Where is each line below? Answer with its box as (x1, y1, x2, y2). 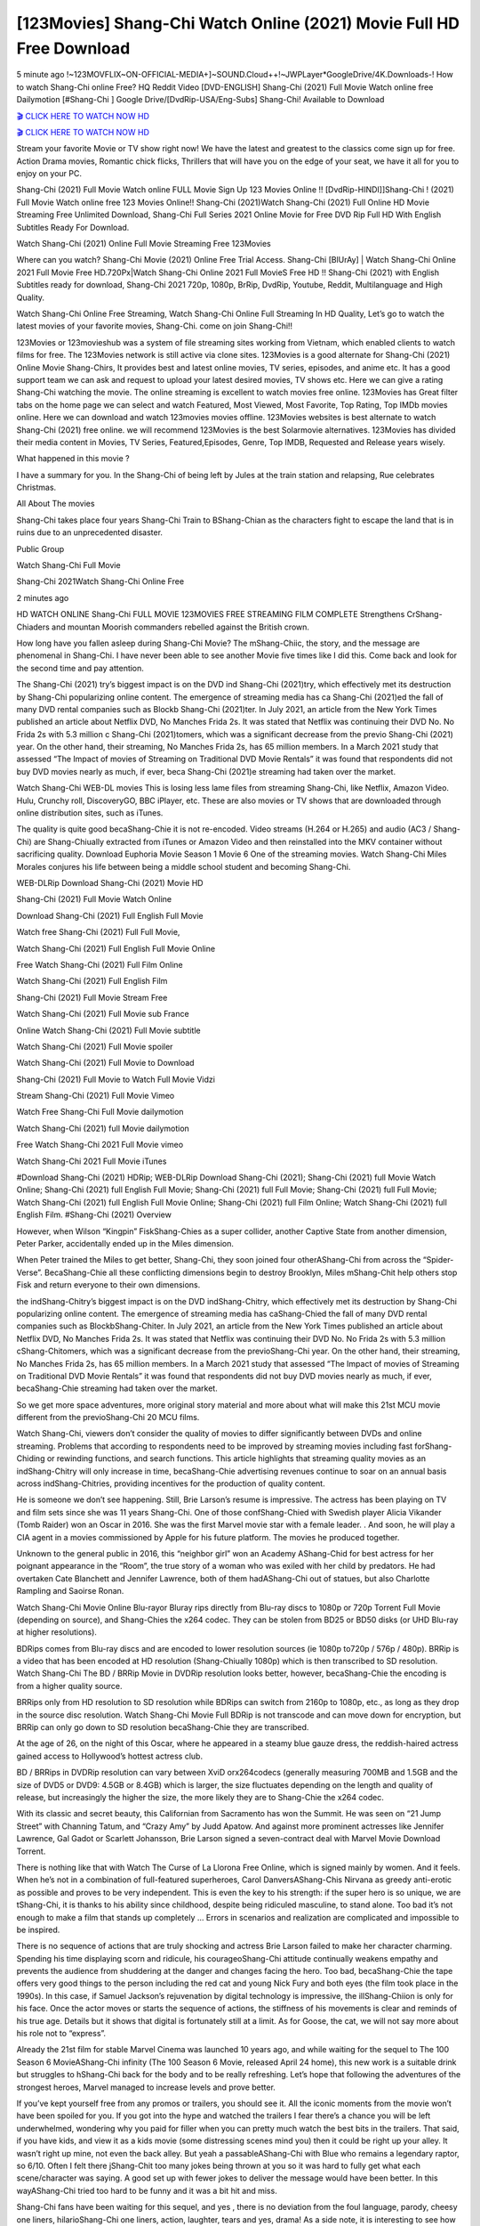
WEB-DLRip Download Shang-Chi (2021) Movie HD (16, 878, 204, 888)
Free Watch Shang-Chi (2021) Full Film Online (16, 959, 183, 970)
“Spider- (422, 1255, 454, 1265)
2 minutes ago (16, 592, 69, 603)
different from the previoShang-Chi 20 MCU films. (16, 1412, 200, 1423)
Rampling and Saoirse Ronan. (16, 1586, 124, 1596)
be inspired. (16, 1924, 60, 1935)
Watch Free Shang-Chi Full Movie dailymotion (16, 1107, 184, 1117)
